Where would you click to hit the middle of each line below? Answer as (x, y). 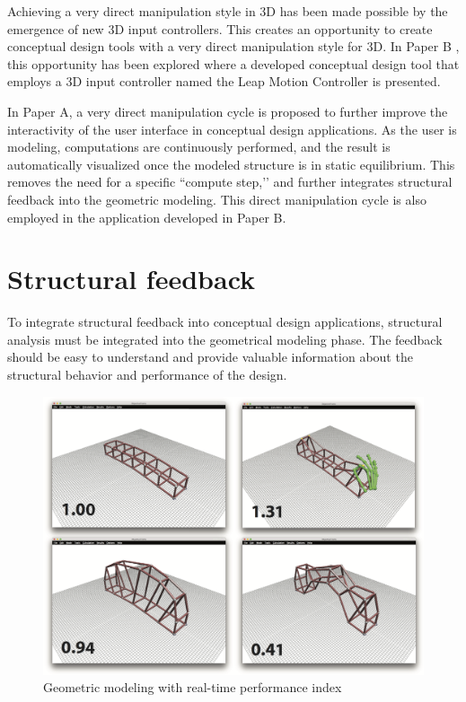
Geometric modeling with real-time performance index (193, 687)
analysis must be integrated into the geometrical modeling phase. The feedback (225, 339)
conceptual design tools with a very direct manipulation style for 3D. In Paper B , (233, 46)
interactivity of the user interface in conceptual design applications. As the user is (232, 129)
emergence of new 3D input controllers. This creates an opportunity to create (220, 28)
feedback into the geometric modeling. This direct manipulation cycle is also (217, 199)
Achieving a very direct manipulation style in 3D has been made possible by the (228, 11)
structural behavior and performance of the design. (147, 375)
